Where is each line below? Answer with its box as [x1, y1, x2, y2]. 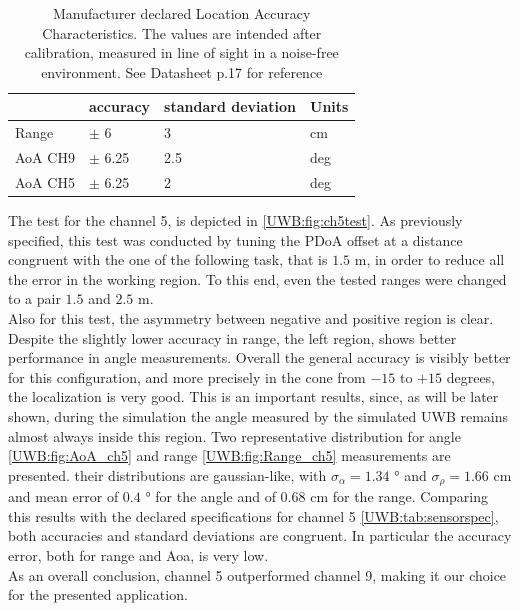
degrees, [446, 366, 496, 387]
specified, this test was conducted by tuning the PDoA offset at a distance [8, 229, 463, 250]
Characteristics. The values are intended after [42, 22, 322, 43]
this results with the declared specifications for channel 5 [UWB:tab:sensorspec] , [8, 505, 499, 526]
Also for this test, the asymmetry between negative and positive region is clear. [8, 307, 494, 328]
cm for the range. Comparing [310, 486, 489, 507]
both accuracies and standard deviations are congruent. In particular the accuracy [8, 525, 512, 546]
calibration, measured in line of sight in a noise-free [24, 42, 339, 63]
